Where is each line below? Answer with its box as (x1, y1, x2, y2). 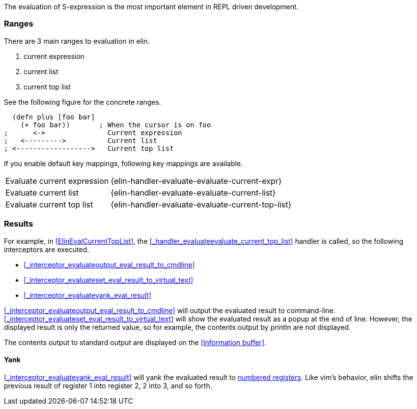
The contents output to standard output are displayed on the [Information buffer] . (4, 338, 267, 347)
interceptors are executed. (4, 245, 89, 254)
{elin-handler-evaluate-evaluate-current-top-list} (111, 199, 292, 209)
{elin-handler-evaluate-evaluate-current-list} (111, 187, 276, 198)
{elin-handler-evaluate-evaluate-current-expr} (111, 175, 282, 186)
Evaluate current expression (5, 175, 109, 186)
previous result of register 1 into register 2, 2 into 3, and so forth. (4, 381, 212, 390)
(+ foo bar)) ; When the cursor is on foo (20, 120, 211, 129)
